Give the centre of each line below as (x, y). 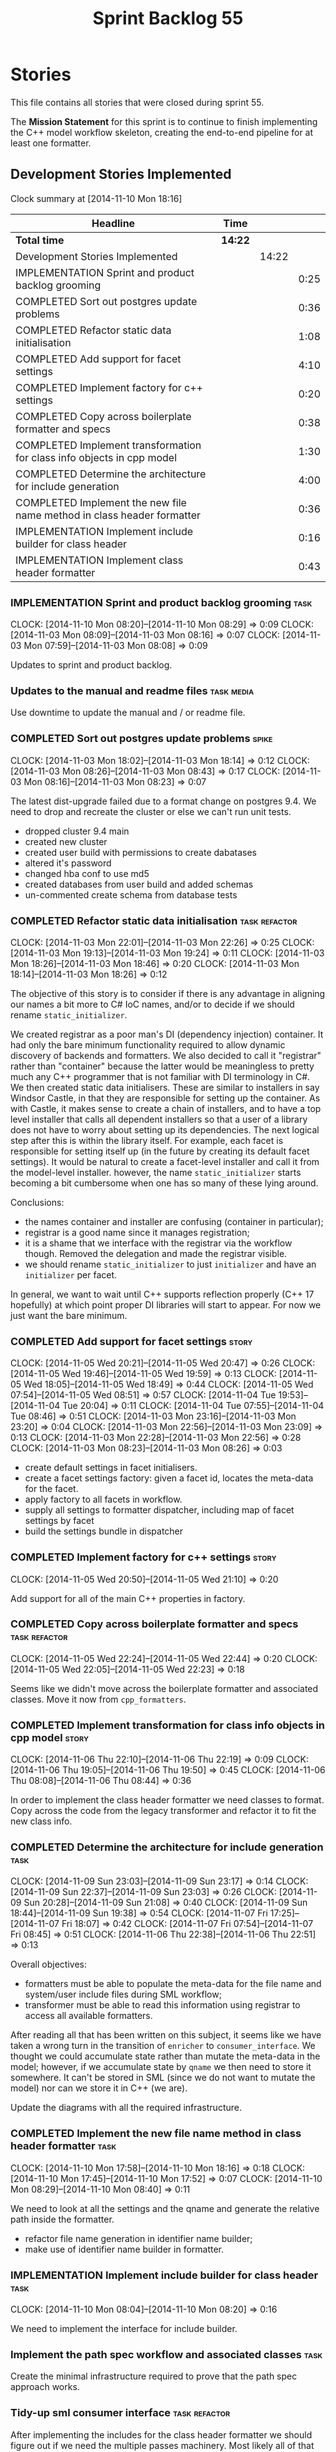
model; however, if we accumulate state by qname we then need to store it (161, 2067)
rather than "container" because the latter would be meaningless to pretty (162, 1066)
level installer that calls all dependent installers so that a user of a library (159, 1119)
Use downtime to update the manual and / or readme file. (128, 713)
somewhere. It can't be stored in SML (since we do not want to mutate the (163, 2078)
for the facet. (51, 1489)
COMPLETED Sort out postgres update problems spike (141, 739)
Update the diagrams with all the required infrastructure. (126, 2108)
